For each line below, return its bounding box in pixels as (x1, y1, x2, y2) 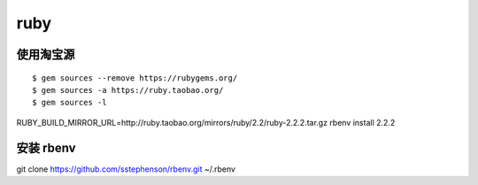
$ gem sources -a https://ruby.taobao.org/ (32, 85, 224, 95)
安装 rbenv (16, 140, 76, 155)
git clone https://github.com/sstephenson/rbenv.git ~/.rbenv (16, 164, 236, 174)
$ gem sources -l (32, 97, 107, 108)
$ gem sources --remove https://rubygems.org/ (32, 73, 238, 83)
